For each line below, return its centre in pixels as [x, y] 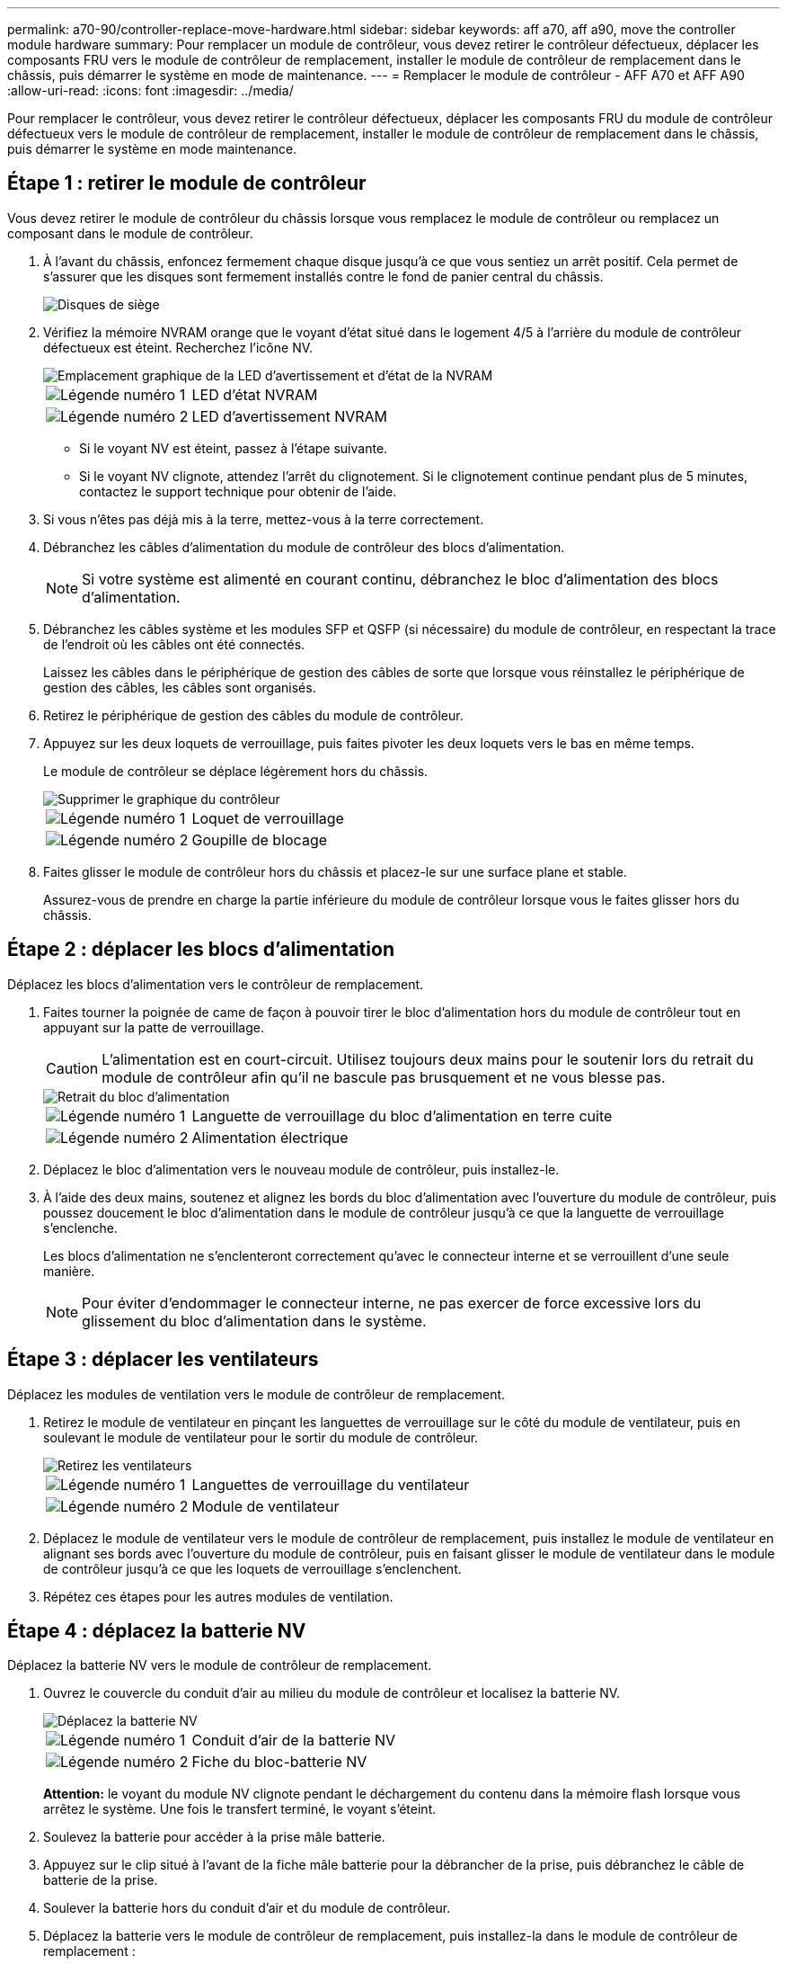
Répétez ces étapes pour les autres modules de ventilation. [218, 1596]
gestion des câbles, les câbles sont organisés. [180, 687]
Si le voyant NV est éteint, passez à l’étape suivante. [234, 448]
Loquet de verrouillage [268, 818]
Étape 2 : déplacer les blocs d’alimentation [201, 950]
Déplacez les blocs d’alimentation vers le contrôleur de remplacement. [216, 984]
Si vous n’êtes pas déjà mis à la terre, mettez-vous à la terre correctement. [264, 519]
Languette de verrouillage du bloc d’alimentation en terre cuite [402, 1116]
